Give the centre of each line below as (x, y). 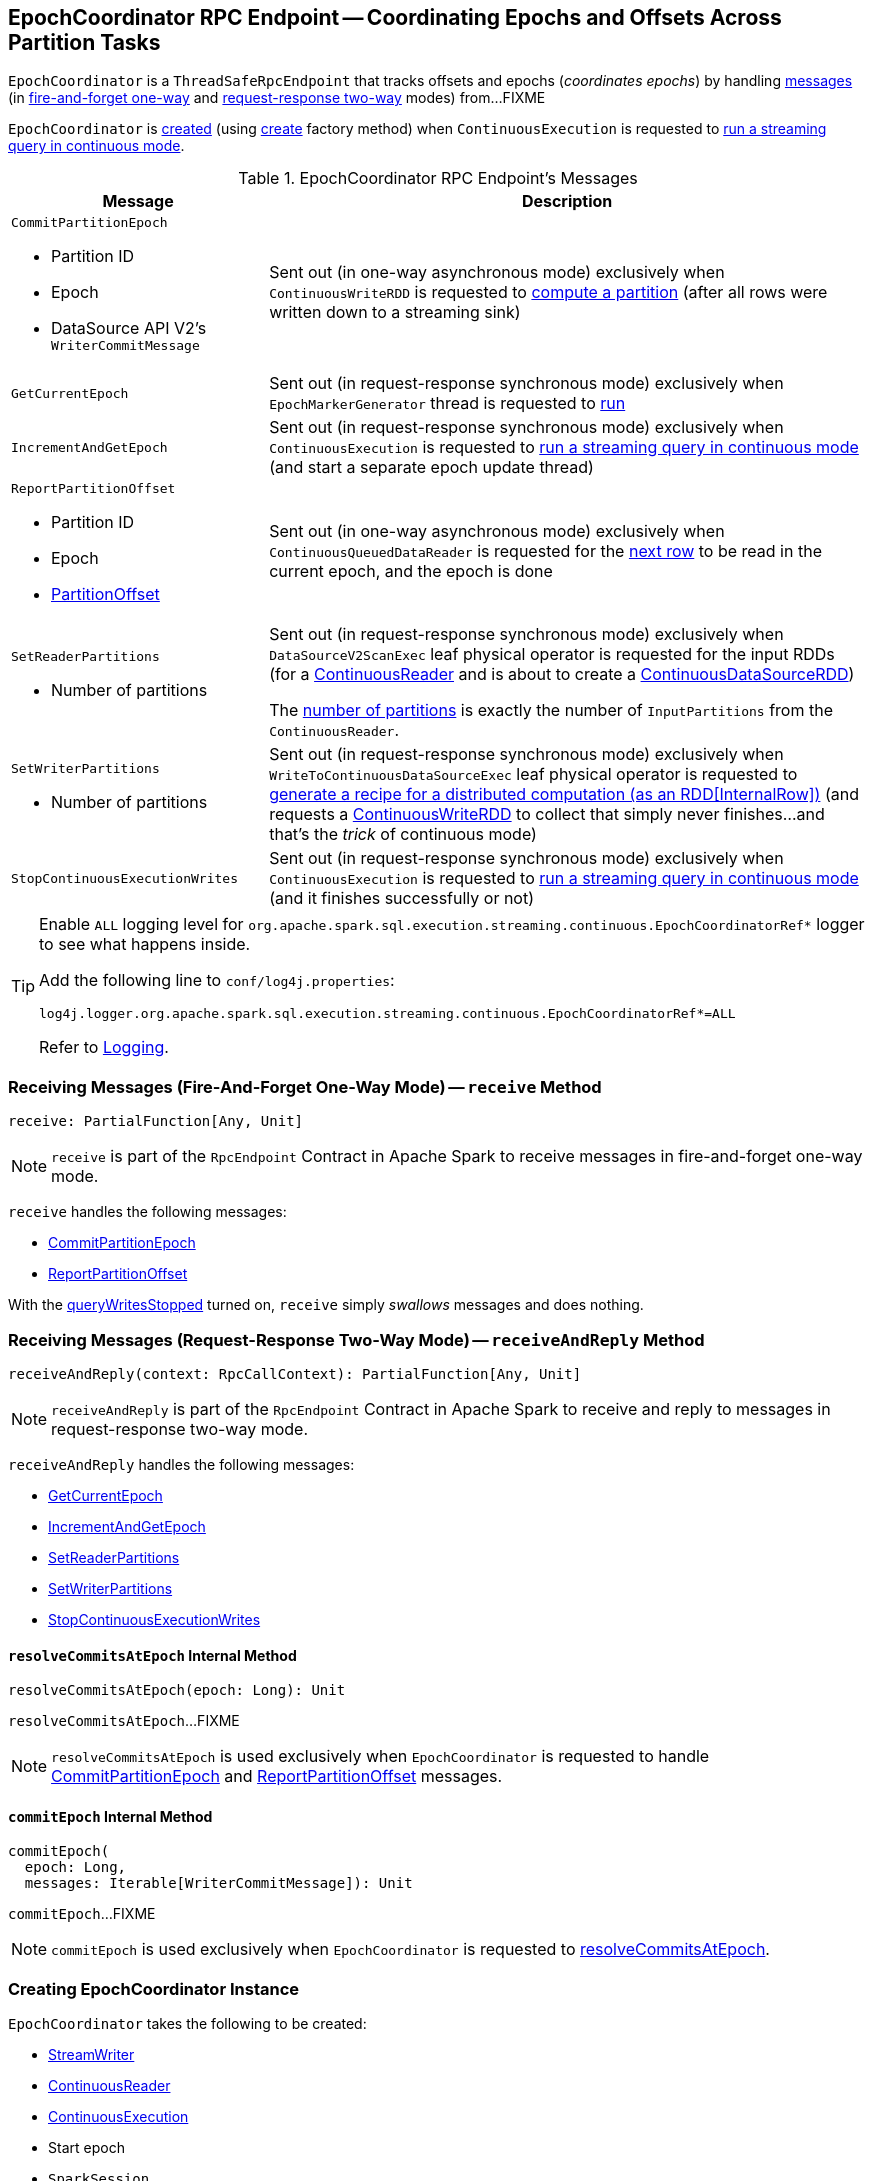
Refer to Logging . (104, 1047)
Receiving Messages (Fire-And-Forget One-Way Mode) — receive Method (305, 1086)
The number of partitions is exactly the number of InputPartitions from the (551, 710)
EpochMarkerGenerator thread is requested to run (447, 403)
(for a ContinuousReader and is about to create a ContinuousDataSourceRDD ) (562, 674)
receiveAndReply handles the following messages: (181, 1464)
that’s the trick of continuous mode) (403, 834)
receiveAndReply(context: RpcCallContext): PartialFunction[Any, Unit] (295, 1373)
